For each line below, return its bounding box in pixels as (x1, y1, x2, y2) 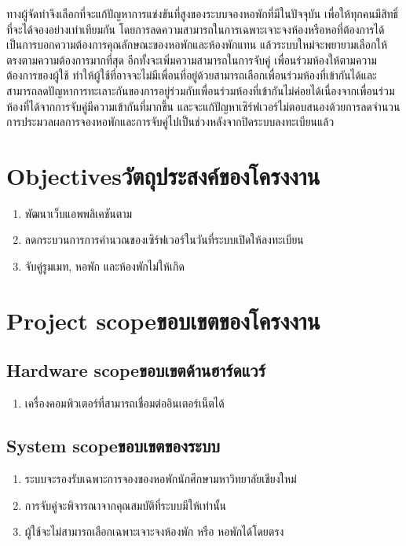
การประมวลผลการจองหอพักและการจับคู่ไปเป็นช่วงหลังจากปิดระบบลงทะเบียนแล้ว (6, 113, 335, 130)
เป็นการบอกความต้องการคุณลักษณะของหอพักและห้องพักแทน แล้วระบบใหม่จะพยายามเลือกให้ (6, 36, 387, 53)
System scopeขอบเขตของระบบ (6, 433, 220, 458)
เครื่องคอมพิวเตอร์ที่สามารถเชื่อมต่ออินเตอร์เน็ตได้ (24, 395, 225, 411)
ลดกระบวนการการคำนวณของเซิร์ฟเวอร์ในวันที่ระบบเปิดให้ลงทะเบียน (24, 231, 304, 248)
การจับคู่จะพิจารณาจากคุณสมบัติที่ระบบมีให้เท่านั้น (24, 496, 227, 513)
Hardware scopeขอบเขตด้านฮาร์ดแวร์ (6, 358, 265, 382)
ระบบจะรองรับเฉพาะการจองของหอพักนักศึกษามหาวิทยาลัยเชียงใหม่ (24, 470, 297, 487)
